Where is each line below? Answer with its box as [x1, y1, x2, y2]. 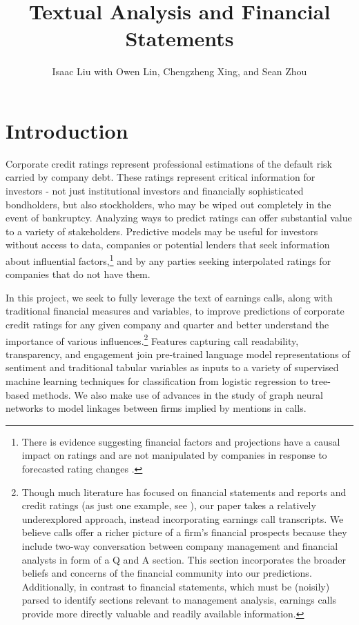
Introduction [6, 116, 128, 144]
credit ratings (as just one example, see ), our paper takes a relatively [21, 498, 316, 513]
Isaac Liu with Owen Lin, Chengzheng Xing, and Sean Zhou [52, 64, 307, 79]
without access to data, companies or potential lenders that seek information [6, 237, 330, 252]
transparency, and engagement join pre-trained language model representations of [6, 346, 350, 361]
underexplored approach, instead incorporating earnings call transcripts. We [21, 511, 344, 526]
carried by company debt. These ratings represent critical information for [6, 170, 316, 184]
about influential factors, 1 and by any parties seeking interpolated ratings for [6, 252, 331, 268]
